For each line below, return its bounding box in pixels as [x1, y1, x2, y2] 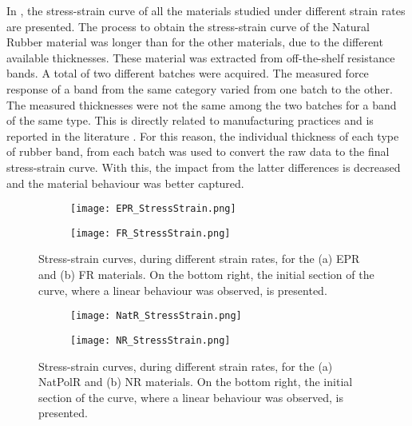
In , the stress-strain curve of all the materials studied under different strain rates [6, 2, 406, 18]
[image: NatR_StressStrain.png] [70, 310, 242, 322]
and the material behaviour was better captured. [6, 174, 244, 191]
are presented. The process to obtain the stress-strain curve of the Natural [6, 18, 370, 34]
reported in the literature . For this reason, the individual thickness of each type [6, 127, 399, 144]
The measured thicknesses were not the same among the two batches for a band [6, 96, 397, 113]
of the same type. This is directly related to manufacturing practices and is [6, 112, 374, 129]
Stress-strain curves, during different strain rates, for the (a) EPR [38, 250, 360, 267]
